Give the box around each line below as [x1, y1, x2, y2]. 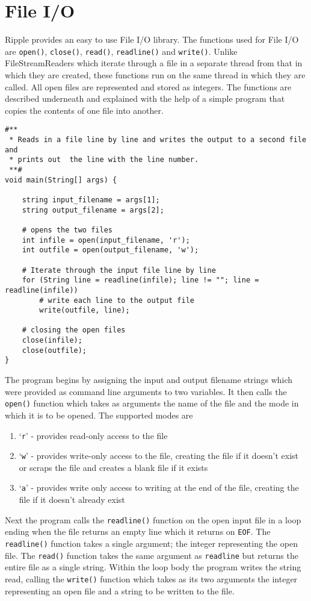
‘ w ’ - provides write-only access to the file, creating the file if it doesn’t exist [19, 449, 298, 462]
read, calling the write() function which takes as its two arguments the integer [5, 572, 298, 585]
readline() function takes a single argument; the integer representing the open [5, 537, 298, 549]
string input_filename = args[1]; [22, 195, 160, 204]
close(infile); [22, 336, 82, 345]
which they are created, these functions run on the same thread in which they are [5, 68, 306, 81]
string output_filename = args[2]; [22, 205, 164, 214]
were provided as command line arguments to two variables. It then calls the [5, 385, 287, 397]
